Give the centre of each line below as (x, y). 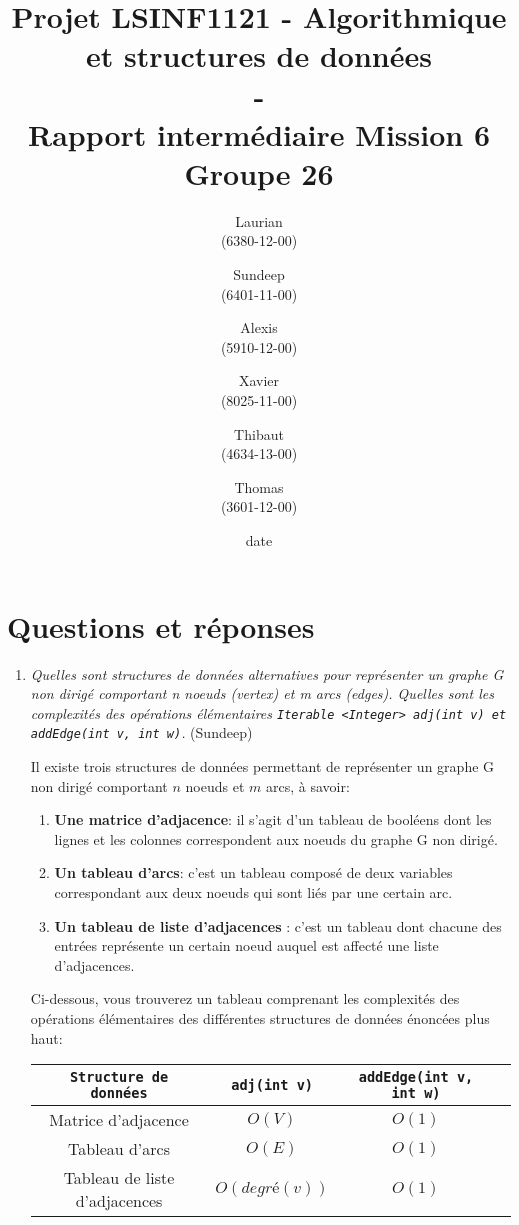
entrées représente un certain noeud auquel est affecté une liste (246, 945)
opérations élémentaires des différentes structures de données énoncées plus (260, 1017)
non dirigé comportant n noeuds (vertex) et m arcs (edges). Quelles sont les (262, 693)
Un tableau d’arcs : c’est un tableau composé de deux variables (253, 872)
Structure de (119, 1077)
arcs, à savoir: (307, 785)
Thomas (259, 486)
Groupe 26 (259, 172)
